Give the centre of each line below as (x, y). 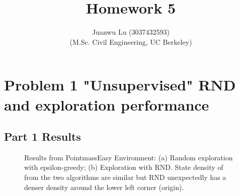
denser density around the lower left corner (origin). (104, 187)
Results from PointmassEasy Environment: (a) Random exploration (129, 157)
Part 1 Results (43, 136)
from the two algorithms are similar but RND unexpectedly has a (125, 177)
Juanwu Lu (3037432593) (131, 32)
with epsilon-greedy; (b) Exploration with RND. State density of (124, 167)
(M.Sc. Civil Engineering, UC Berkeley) (131, 41)
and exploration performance (107, 104)
